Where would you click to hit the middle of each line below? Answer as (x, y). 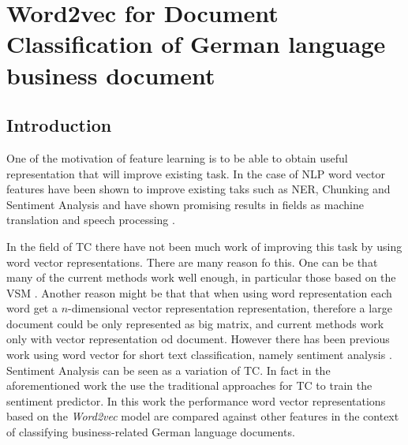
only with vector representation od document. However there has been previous (198, 339)
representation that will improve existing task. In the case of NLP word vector (196, 173)
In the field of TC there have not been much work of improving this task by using (204, 246)
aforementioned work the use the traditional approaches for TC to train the (189, 385)
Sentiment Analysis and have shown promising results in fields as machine (185, 204)
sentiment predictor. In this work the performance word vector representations (196, 400)
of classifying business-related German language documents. (151, 432)
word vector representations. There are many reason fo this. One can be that (192, 262)
